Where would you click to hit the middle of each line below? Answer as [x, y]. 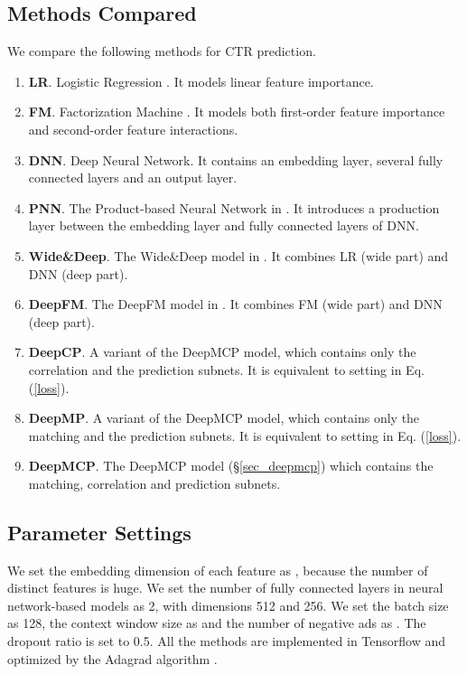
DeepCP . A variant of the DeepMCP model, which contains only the [222, 352]
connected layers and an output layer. [133, 178]
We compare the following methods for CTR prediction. [162, 51]
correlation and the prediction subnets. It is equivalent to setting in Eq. [226, 369]
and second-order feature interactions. [133, 129]
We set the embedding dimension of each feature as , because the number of [218, 570]
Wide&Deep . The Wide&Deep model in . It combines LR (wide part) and [238, 255]
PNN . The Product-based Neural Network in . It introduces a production [234, 207]
